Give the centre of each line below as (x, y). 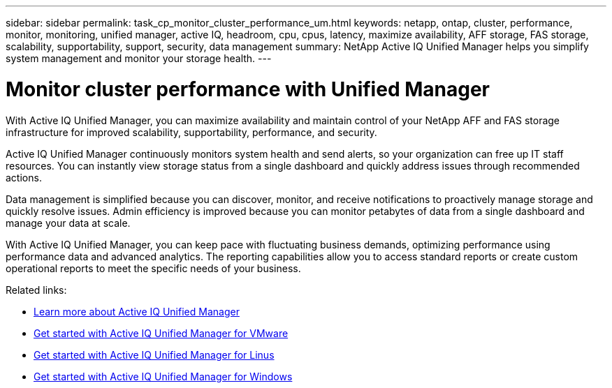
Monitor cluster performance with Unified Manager (248, 89)
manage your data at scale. (68, 223)
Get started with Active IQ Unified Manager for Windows (163, 376)
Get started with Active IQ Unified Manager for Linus (154, 355)
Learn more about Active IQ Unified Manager (137, 311)
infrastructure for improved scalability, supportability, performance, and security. (191, 132)
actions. (24, 177)
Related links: (36, 290)
